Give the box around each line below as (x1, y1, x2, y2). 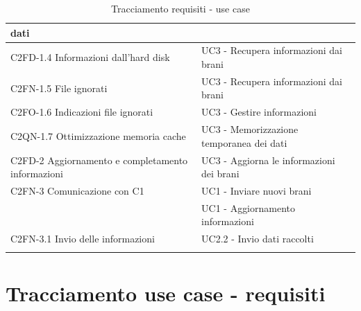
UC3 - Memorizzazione (201, 122, 299, 136)
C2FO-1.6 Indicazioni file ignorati (10, 105, 153, 119)
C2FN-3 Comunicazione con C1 (10, 184, 144, 198)
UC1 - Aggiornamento (201, 200, 296, 215)
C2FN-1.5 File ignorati (10, 80, 108, 95)
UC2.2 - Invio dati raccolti (201, 231, 314, 246)
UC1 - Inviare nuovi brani (201, 184, 312, 198)
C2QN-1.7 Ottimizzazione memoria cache (10, 128, 186, 143)
